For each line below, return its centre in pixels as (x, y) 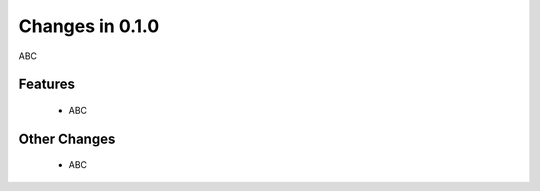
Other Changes (67, 138)
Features (46, 84)
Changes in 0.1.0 (89, 26)
